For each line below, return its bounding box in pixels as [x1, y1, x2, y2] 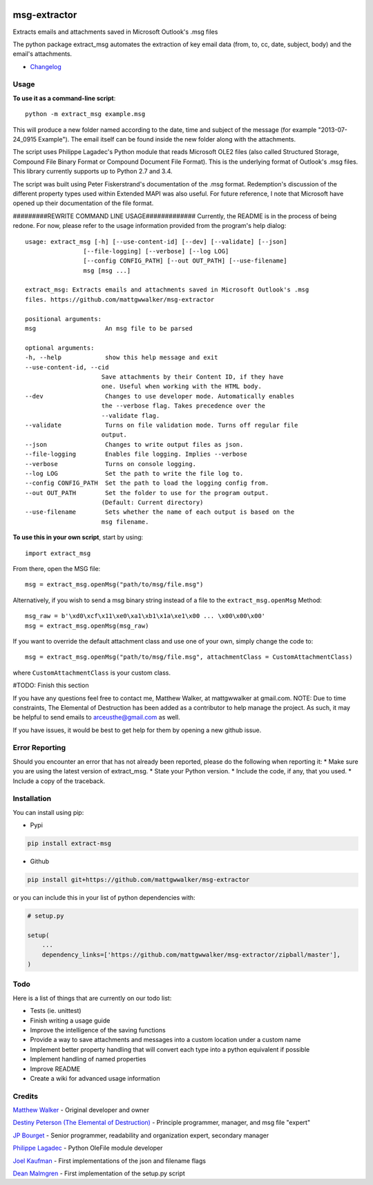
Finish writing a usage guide [30, 1016, 111, 1025]
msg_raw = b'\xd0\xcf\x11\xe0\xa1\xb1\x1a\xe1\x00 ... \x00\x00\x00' [25, 612, 266, 620]
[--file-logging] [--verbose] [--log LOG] [83, 247, 229, 255]
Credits [12, 1091, 38, 1101]
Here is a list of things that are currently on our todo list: [12, 994, 172, 1002]
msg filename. [101, 518, 149, 526]
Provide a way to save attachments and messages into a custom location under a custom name [30, 1036, 301, 1044]
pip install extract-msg [27, 840, 112, 847]
